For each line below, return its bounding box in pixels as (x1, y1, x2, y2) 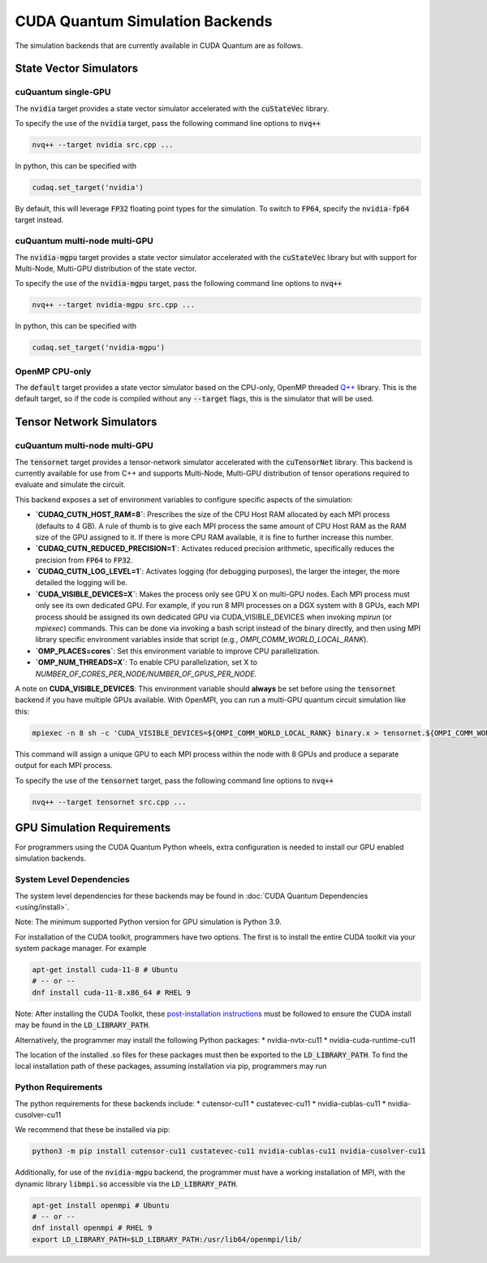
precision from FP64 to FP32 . (35, 555, 133, 565)
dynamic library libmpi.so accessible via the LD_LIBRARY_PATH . (15, 1178, 239, 1188)
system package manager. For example (15, 944, 147, 953)
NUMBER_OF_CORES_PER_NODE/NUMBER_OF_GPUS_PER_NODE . (35, 669, 257, 679)
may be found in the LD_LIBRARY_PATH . (15, 1020, 150, 1030)
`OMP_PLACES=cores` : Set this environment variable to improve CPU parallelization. (35, 646, 321, 656)
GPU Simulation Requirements (15, 821, 171, 835)
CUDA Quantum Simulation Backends (15, 12, 273, 30)
